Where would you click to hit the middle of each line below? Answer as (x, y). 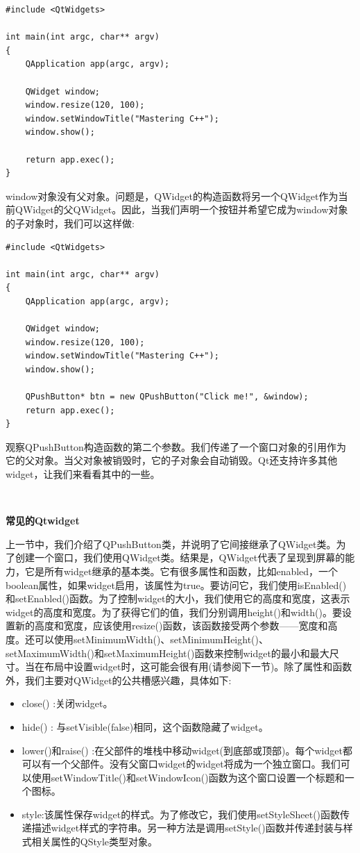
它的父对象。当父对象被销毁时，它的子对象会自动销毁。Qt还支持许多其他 (172, 460)
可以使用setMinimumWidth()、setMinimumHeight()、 (151, 639)
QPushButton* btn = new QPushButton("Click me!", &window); (167, 397)
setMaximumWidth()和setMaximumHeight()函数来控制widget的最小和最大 (168, 653)
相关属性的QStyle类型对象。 (95, 842)
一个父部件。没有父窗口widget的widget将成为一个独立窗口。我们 (196, 764)
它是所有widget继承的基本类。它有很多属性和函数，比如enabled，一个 (181, 571)
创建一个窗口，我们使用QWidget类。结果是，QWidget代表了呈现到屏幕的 (180, 557)
